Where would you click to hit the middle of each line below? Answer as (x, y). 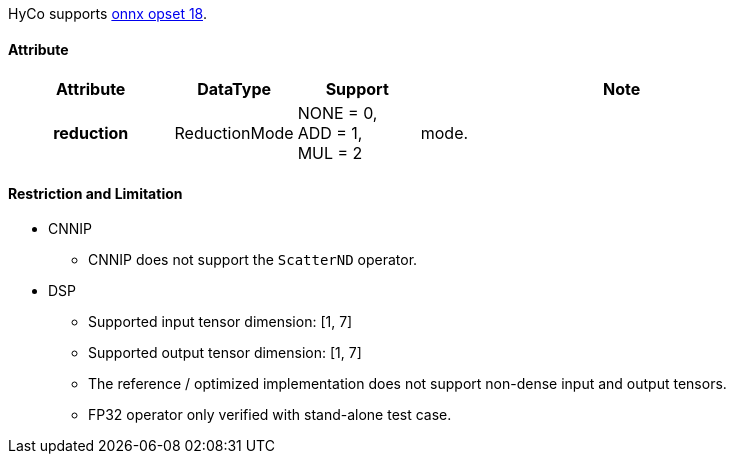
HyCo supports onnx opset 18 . (108, 13)
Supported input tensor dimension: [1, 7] (220, 322)
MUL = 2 (330, 153)
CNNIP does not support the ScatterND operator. (253, 260)
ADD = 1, (330, 133)
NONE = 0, (337, 113)
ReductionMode (234, 133)
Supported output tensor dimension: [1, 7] (225, 353)
